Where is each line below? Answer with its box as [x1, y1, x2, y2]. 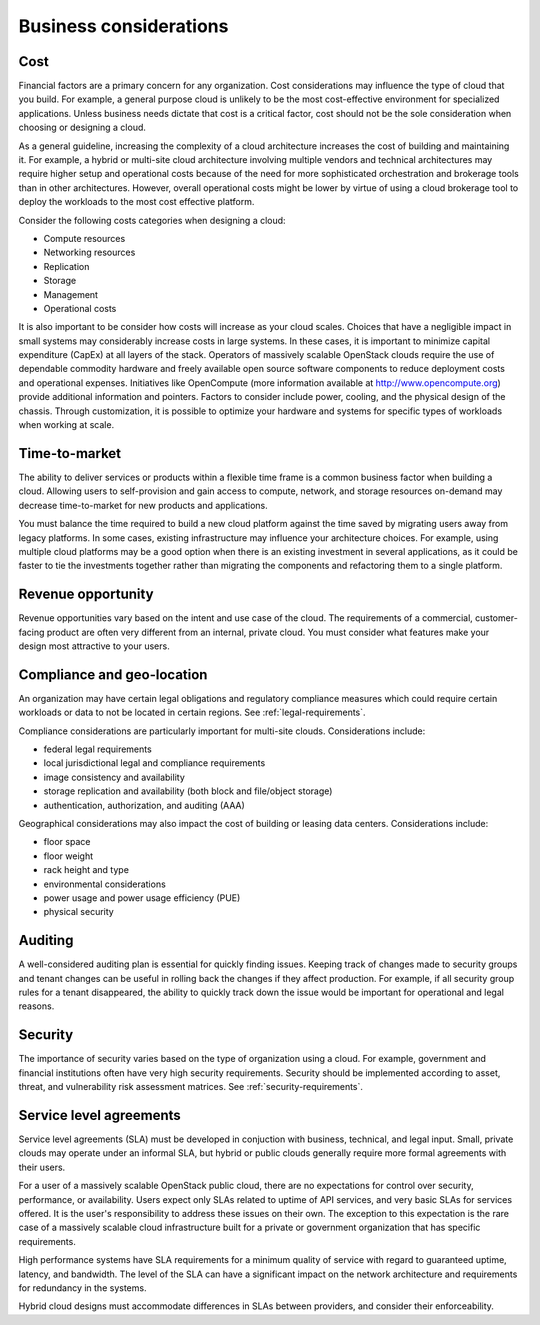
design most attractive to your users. [18, 640, 170, 652]
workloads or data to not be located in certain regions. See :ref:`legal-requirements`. [18, 706, 366, 719]
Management [43, 288, 99, 300]
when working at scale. [18, 419, 115, 431]
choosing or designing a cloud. [18, 121, 147, 134]
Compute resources [43, 232, 126, 244]
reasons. [18, 1000, 55, 1012]
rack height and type [43, 864, 130, 876]
